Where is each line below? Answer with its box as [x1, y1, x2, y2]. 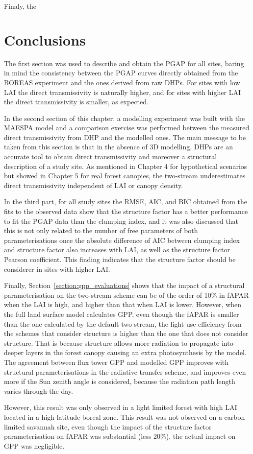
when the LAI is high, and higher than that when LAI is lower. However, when [4, 299, 242, 310]
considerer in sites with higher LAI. [4, 263, 110, 274]
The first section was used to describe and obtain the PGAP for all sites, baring [4, 58, 244, 68]
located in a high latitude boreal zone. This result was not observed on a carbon [4, 411, 245, 422]
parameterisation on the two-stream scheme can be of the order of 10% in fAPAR [4, 289, 249, 300]
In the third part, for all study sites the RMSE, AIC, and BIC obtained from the [4, 196, 248, 207]
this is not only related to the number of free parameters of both [4, 225, 198, 236]
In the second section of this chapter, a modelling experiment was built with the [4, 113, 245, 123]
